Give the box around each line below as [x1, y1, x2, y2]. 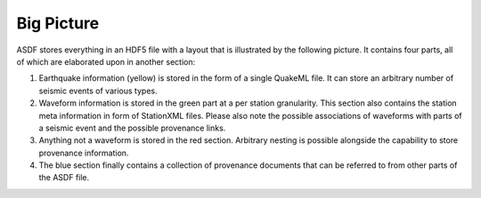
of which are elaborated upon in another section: [16, 56, 196, 67]
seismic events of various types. [38, 85, 158, 96]
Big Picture [16, 13, 100, 33]
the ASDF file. [38, 172, 90, 183]
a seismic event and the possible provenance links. [38, 123, 226, 133]
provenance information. [38, 147, 129, 158]
